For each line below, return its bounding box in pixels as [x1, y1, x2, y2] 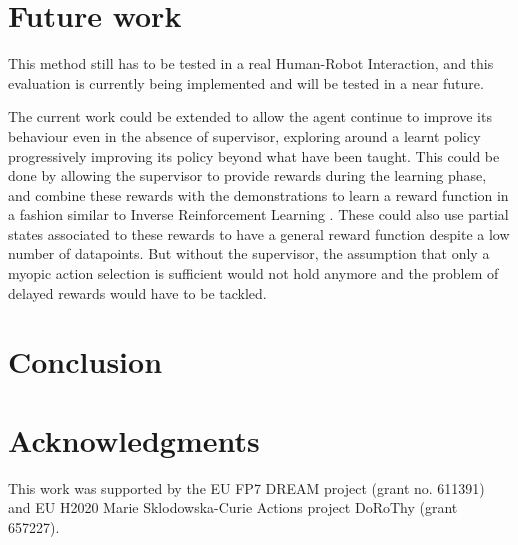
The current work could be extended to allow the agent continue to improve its [8, 106, 492, 127]
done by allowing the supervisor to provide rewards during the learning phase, [8, 165, 487, 186]
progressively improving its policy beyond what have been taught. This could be [8, 145, 500, 166]
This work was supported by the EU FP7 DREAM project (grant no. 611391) [8, 477, 485, 498]
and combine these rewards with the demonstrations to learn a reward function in [8, 184, 509, 205]
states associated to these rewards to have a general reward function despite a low [8, 223, 510, 244]
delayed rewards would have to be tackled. [8, 282, 267, 303]
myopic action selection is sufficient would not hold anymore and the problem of [8, 263, 499, 284]
